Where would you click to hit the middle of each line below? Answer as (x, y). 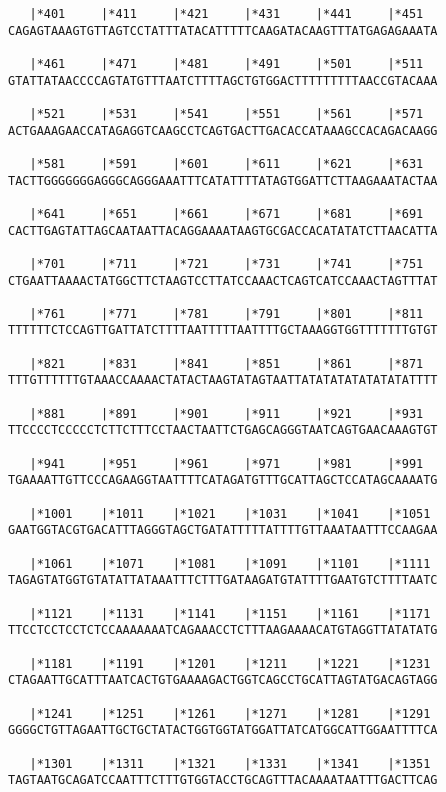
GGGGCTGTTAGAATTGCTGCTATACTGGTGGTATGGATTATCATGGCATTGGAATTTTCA (223, 730)
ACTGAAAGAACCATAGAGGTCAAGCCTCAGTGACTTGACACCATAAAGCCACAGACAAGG (223, 130)
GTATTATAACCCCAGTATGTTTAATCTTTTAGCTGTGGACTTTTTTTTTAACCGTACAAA (223, 80)
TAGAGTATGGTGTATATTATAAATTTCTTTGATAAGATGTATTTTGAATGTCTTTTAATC (223, 580)
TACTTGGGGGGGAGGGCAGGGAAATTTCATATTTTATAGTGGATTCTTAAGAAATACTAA (223, 180)
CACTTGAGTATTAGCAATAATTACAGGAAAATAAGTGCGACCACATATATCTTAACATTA (223, 230)
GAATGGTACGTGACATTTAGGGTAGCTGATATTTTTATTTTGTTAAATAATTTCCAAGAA (223, 530)
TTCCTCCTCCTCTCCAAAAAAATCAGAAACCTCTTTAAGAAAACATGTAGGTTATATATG (223, 630)
